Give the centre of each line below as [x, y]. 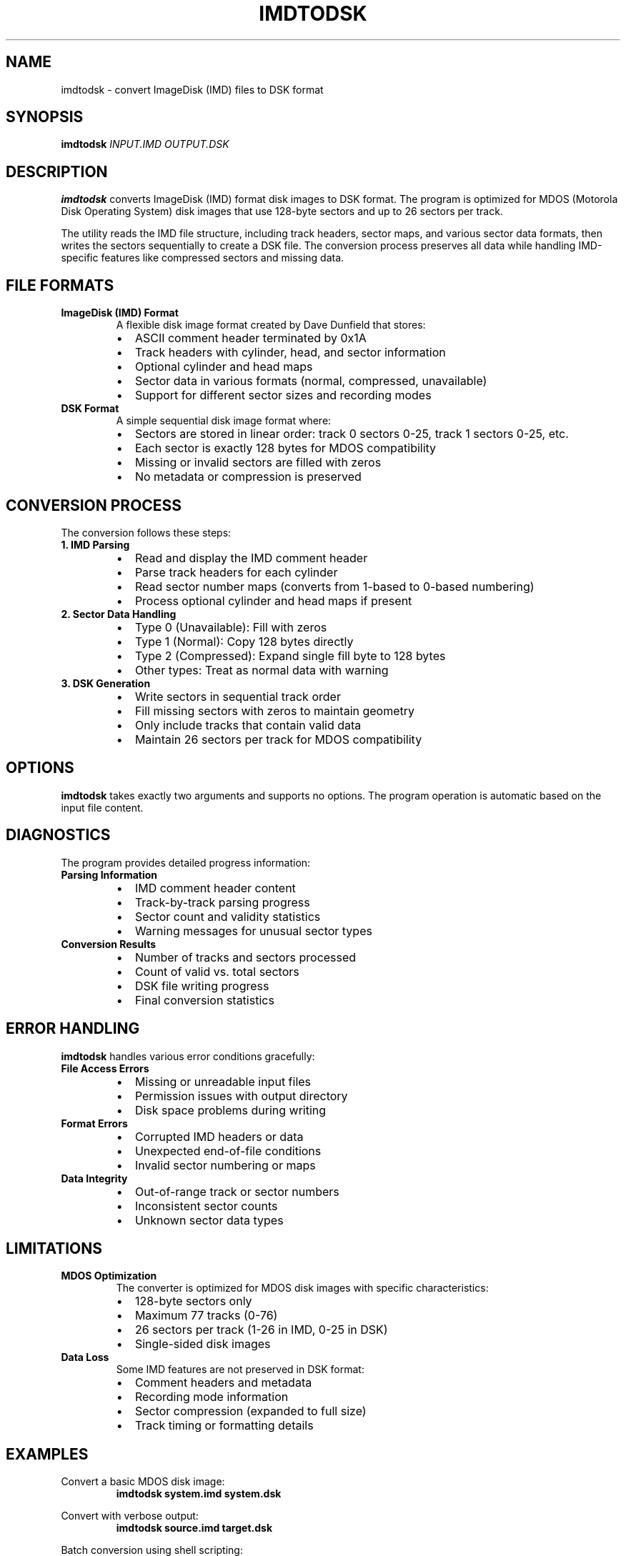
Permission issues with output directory [241, 1096]
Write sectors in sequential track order [238, 696]
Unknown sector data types [209, 1220]
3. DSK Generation [106, 683]
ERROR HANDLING [73, 1029]
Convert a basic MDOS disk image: [143, 1482]
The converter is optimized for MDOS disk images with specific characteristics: [302, 1288]
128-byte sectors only [193, 1301]
